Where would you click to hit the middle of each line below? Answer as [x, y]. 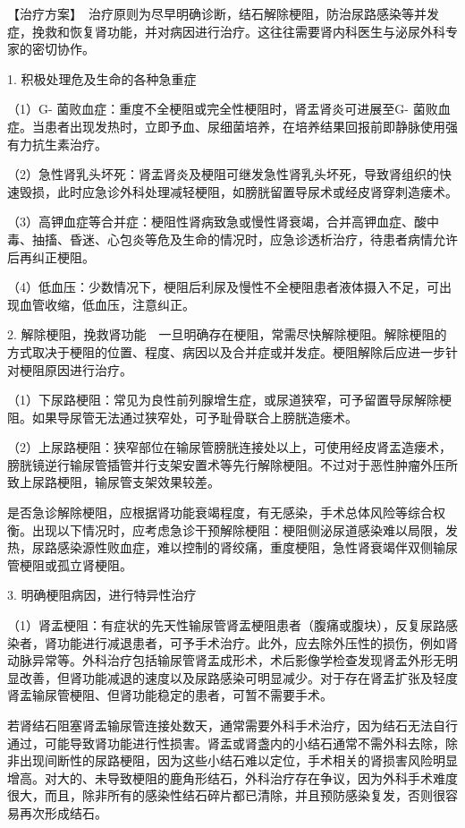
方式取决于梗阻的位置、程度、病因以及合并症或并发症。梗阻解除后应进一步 [226, 351]
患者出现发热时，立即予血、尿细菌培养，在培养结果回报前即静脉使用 [245, 126]
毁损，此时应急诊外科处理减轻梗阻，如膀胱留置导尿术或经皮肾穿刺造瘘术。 [238, 191]
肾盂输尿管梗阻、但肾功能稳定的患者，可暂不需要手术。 [170, 695]
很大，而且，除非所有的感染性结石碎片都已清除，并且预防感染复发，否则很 [226, 795]
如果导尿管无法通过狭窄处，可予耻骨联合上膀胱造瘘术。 [194, 417]
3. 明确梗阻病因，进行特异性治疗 [102, 595]
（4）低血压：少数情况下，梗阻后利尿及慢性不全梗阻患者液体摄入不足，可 [223, 287]
